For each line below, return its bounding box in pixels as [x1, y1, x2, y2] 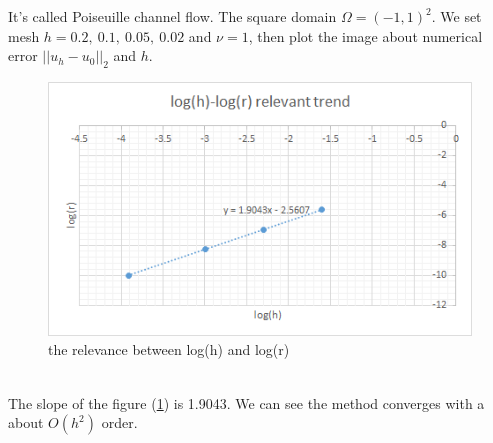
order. [101, 412, 138, 433]
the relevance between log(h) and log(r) [48, 339, 290, 360]
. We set [431, 6, 482, 26]
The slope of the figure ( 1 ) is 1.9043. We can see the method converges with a [8, 392, 485, 413]
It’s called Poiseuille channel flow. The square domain [8, 6, 337, 26]
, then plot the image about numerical [248, 25, 483, 46]
